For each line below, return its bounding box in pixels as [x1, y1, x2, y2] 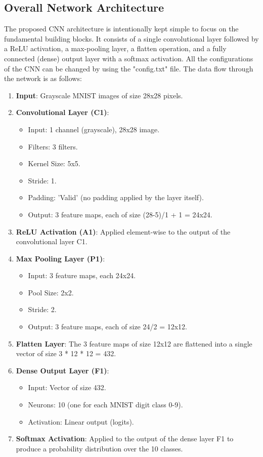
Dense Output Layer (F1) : [16, 365, 109, 375]
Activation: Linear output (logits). [28, 416, 134, 427]
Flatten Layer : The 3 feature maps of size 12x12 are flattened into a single [16, 338, 252, 349]
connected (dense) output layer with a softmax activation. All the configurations [4, 53, 253, 63]
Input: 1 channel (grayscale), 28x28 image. [28, 124, 160, 134]
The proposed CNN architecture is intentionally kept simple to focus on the [4, 23, 239, 34]
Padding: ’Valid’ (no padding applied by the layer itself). [28, 192, 204, 203]
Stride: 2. [28, 304, 57, 315]
